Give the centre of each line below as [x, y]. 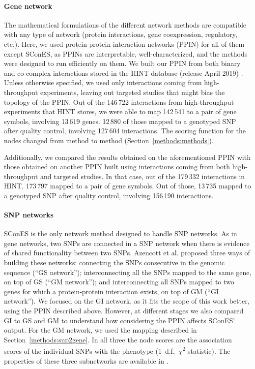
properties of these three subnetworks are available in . [86, 360]
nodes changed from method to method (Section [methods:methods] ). [109, 140]
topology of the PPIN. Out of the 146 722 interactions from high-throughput [119, 102]
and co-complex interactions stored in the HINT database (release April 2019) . [124, 73]
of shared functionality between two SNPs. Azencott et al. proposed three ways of [127, 253]
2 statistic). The [206, 350]
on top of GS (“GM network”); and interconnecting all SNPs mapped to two [119, 282]
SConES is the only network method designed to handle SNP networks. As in [121, 233]
